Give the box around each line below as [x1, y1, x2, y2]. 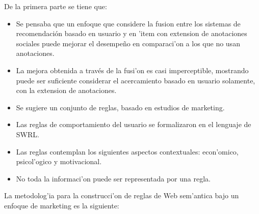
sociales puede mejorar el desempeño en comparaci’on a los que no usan [16, 38, 240, 48]
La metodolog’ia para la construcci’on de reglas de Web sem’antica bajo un [4, 190, 239, 201]
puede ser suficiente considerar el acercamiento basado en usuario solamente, [16, 75, 255, 85]
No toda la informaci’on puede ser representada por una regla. [16, 173, 211, 184]
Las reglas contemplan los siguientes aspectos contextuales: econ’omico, [16, 146, 239, 157]
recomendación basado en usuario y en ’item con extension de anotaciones [16, 28, 247, 39]
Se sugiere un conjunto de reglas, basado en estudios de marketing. [16, 102, 225, 112]
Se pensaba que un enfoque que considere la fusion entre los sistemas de [16, 18, 241, 28]
